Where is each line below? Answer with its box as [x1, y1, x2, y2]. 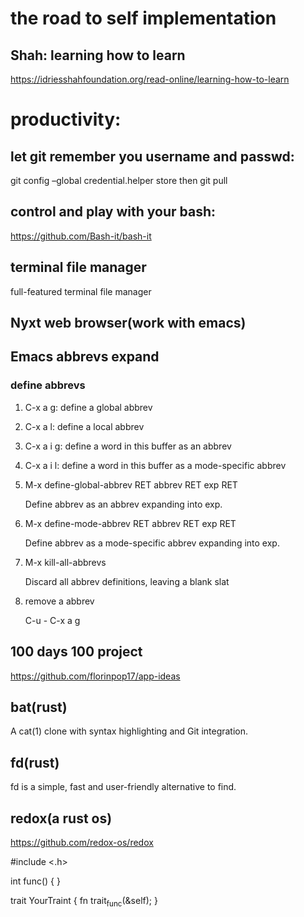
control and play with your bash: [10, 203, 216, 221]
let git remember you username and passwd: [10, 148, 295, 165]
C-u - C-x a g [24, 614, 81, 626]
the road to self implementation [10, 7, 277, 30]
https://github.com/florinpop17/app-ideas [10, 670, 181, 682]
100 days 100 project [10, 643, 143, 661]
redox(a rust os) [10, 810, 113, 827]
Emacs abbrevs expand [10, 348, 160, 366]
